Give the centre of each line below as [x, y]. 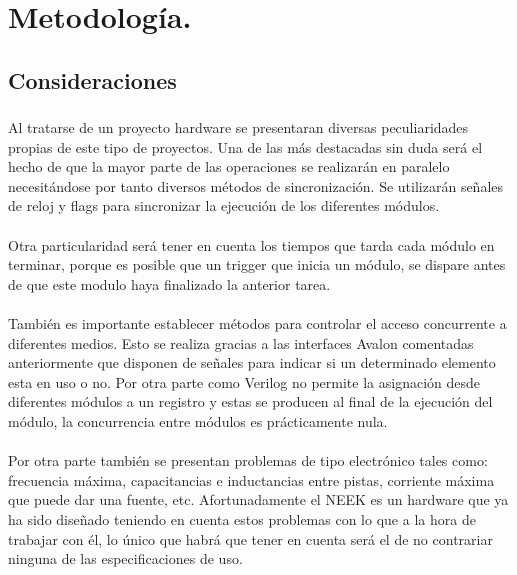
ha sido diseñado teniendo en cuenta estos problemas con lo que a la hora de [242, 518]
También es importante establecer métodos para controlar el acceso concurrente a [257, 323]
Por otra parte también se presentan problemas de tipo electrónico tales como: [248, 460]
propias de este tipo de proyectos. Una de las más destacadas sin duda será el [245, 146]
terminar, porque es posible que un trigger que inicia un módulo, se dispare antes [257, 264]
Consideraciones [92, 79]
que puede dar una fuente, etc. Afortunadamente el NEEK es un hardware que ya [258, 499]
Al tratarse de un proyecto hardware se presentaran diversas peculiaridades [238, 127]
